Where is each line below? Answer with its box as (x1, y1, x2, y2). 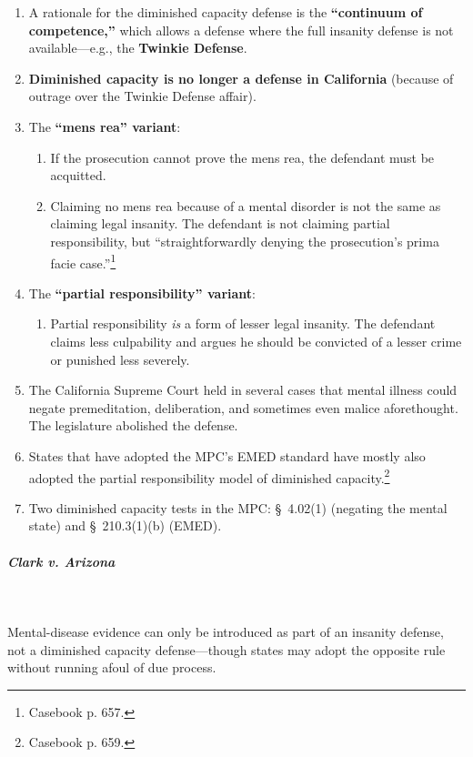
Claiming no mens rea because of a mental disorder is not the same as (50, 196, 441, 215)
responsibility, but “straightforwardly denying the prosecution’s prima (50, 231, 439, 250)
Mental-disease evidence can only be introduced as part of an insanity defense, (7, 621, 444, 641)
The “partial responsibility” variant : (28, 283, 256, 302)
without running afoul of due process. (7, 658, 216, 677)
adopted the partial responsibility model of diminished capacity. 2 (28, 465, 390, 487)
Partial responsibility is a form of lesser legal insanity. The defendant (50, 314, 436, 333)
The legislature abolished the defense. (28, 416, 238, 435)
